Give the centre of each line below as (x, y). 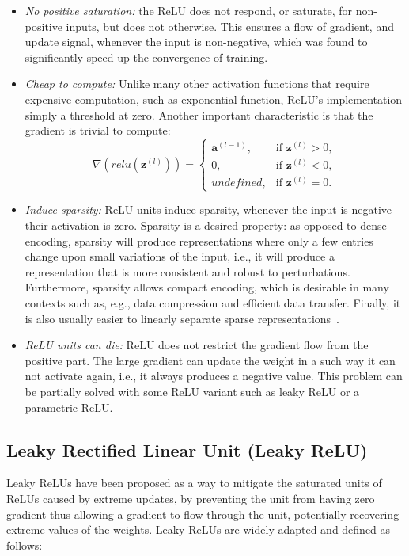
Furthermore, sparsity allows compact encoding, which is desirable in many (207, 287)
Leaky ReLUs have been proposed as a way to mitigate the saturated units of (194, 483)
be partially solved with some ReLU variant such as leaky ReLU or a (192, 391)
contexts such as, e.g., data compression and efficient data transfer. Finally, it (213, 302)
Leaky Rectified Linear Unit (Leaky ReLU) (187, 449)
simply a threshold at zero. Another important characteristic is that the (199, 114)
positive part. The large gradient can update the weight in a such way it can (210, 360)
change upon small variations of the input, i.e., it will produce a (180, 256)
